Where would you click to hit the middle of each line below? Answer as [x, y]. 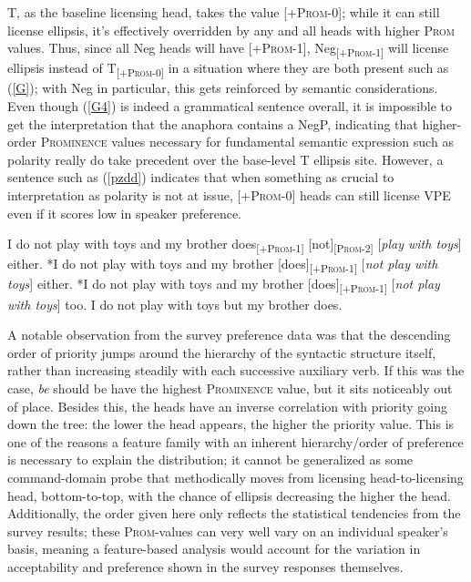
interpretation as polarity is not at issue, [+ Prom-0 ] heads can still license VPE [229, 195]
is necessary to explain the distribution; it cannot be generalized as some [210, 459]
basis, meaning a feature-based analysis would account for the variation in [214, 549]
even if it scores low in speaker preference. [125, 213]
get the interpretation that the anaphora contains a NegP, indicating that [213, 123]
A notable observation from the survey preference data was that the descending [229, 335]
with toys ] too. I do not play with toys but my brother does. [175, 304]
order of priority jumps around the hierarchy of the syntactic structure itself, [222, 352]
